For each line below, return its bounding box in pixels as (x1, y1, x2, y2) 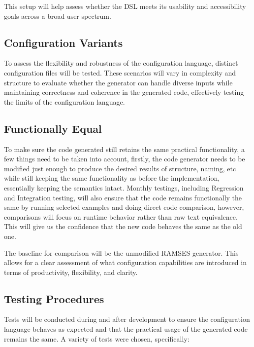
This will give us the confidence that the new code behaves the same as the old (4, 221, 242, 231)
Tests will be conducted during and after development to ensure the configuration (4, 314, 250, 324)
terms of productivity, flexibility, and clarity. (4, 267, 138, 277)
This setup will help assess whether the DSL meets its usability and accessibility (4, 1, 246, 11)
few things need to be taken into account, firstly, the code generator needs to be (4, 154, 245, 164)
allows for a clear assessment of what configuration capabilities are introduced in (4, 257, 247, 268)
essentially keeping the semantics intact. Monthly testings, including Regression (4, 182, 244, 193)
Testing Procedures (4, 291, 104, 306)
